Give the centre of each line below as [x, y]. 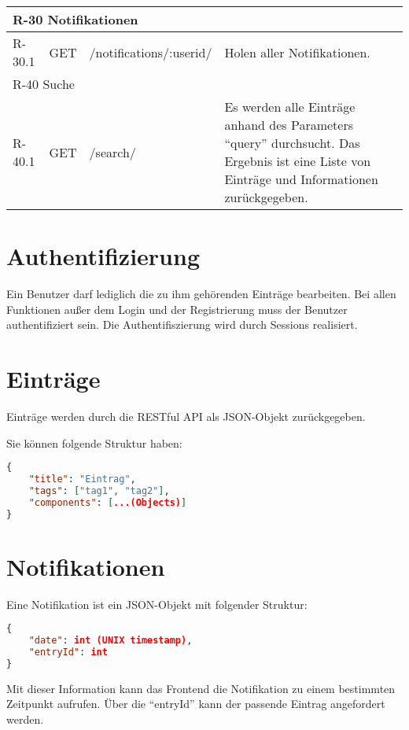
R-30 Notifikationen [76, 19]
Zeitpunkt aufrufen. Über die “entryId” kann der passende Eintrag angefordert [196, 704]
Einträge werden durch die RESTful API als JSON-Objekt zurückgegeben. [186, 417]
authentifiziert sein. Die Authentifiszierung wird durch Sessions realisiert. [182, 324]
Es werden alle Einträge [290, 107]
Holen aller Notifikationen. [297, 52]
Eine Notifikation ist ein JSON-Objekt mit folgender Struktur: [157, 604]
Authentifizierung [103, 256]
